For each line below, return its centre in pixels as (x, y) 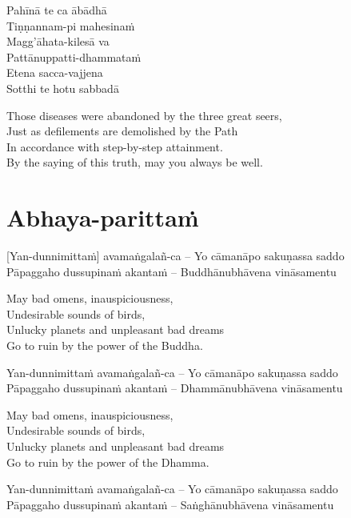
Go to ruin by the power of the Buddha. (105, 345)
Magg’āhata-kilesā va (58, 41)
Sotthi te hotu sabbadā (63, 88)
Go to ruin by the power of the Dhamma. (108, 462)
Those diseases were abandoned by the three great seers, (144, 115)
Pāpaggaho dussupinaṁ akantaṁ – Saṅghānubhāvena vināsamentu (170, 504)
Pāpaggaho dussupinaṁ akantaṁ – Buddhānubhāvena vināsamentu (172, 271)
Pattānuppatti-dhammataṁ (74, 56)
